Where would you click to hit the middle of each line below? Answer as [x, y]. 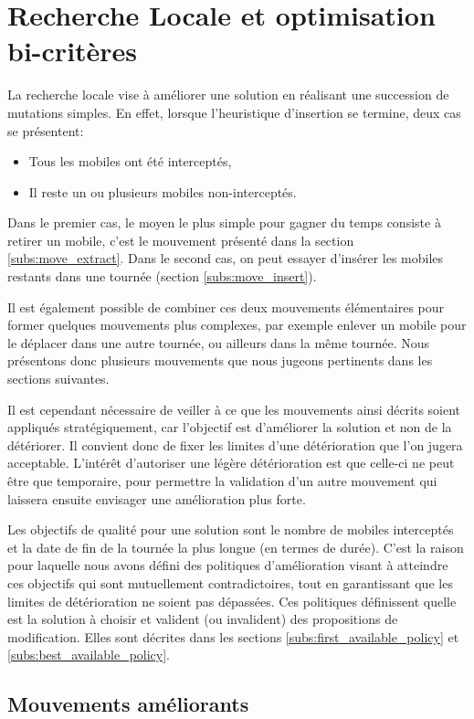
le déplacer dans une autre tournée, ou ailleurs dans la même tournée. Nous [219, 342]
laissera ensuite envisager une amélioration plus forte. [157, 498]
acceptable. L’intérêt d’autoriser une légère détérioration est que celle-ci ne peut [231, 463]
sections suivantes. [58, 379]
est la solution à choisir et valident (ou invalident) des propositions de [203, 619]
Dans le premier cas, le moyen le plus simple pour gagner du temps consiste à [224, 222]
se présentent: [46, 130]
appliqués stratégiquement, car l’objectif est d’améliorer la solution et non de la [230, 427]
